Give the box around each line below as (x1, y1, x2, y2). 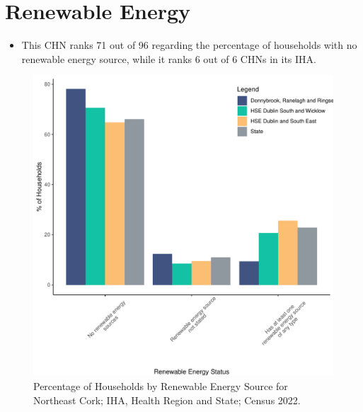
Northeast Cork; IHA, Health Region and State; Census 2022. (33, 392, 301, 407)
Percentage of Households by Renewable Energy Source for (33, 378, 288, 393)
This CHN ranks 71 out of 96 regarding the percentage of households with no (21, 38, 357, 52)
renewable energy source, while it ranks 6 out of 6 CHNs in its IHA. (21, 51, 316, 66)
